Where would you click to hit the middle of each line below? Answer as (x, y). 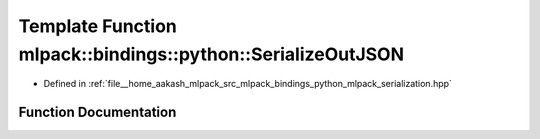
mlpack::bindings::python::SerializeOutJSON (211, 54)
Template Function (97, 26)
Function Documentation (97, 112)
